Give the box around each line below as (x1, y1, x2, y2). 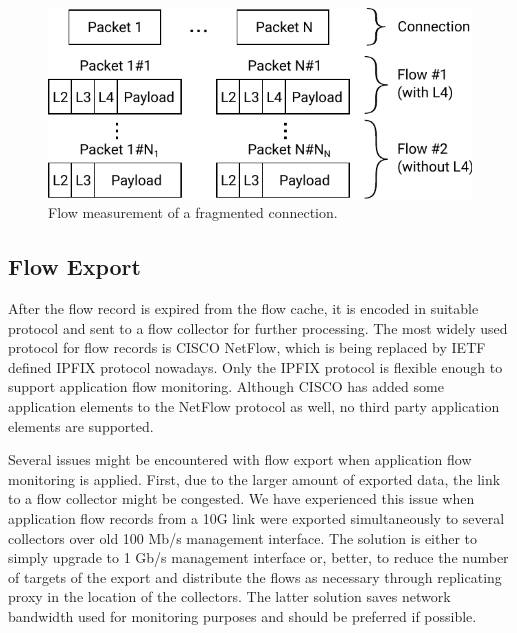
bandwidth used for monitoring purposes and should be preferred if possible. (8, 606, 477, 627)
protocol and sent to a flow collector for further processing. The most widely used (8, 317, 508, 338)
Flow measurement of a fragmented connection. (48, 202, 338, 223)
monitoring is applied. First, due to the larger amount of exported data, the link (8, 468, 501, 489)
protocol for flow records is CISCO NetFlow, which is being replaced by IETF (8, 337, 486, 358)
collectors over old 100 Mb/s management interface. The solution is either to (8, 527, 478, 548)
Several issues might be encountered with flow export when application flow (8, 449, 472, 470)
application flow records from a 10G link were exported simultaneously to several (8, 508, 505, 529)
